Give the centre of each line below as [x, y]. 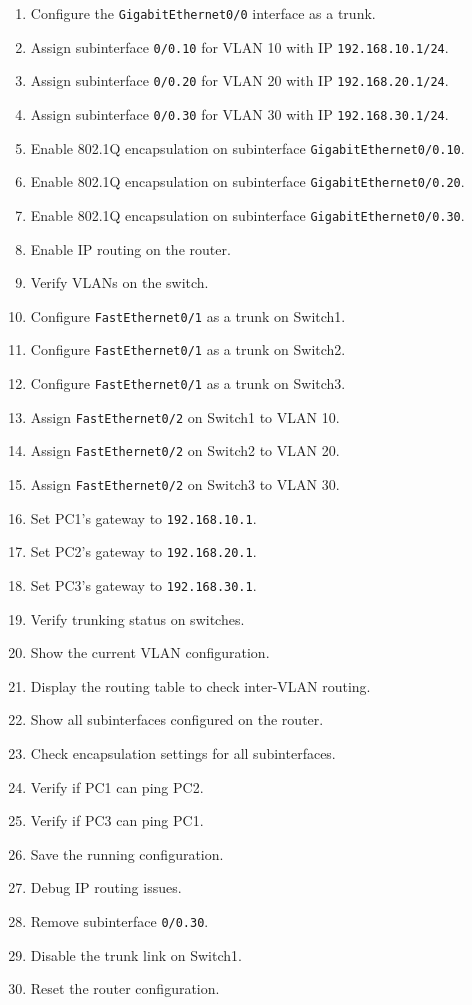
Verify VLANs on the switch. [119, 282]
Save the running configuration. [127, 853]
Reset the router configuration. [125, 988]
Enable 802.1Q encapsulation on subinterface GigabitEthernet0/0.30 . [247, 214]
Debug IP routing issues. [106, 887]
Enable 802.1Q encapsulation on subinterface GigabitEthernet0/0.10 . [247, 147]
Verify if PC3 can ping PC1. [117, 820]
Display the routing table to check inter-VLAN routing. [200, 685]
